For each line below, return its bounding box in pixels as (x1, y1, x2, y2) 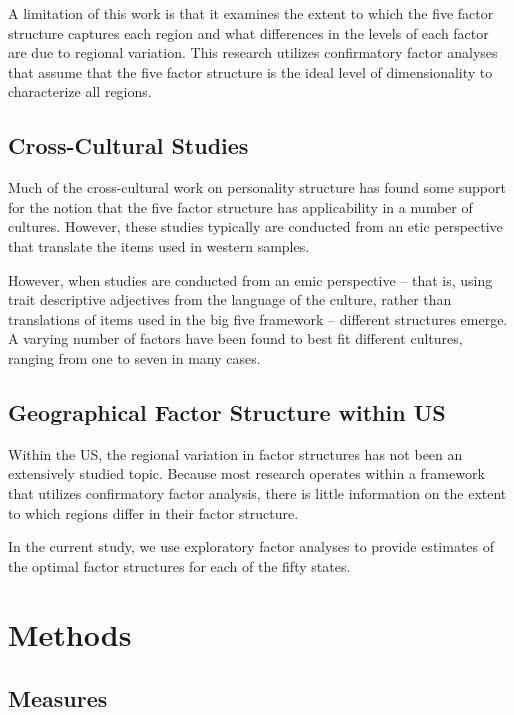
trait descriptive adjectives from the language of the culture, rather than (8, 289, 452, 310)
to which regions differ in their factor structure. (8, 502, 299, 523)
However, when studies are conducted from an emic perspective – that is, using (8, 269, 493, 290)
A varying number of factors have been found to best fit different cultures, (8, 328, 463, 349)
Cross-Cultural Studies (8, 130, 249, 161)
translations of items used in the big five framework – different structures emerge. (8, 308, 508, 329)
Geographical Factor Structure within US (8, 396, 446, 427)
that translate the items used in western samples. (8, 235, 310, 256)
